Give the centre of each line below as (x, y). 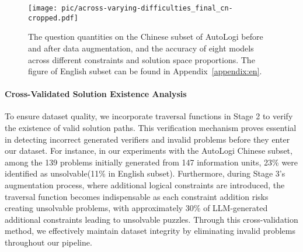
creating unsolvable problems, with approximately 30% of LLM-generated (136, 208)
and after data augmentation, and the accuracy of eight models (141, 48)
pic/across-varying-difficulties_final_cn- (147, 8)
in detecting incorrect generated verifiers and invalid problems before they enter (147, 139)
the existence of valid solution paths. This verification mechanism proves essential (151, 128)
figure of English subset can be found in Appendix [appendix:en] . (145, 71)
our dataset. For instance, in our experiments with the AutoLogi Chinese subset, (149, 151)
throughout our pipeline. (48, 242)
